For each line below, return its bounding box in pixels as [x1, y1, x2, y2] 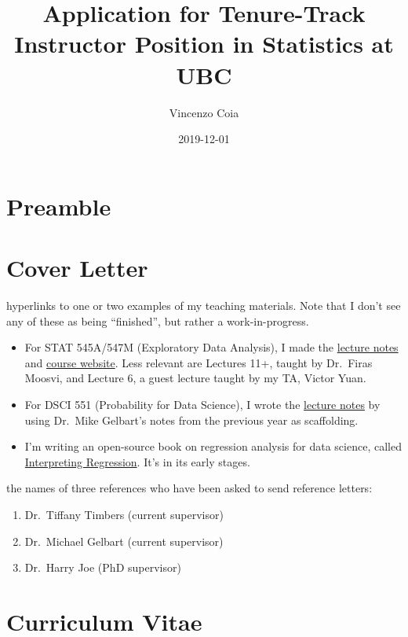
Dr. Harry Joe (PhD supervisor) [24, 559, 181, 576]
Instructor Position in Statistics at [14, 28, 394, 60]
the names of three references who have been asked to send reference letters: [6, 480, 373, 496]
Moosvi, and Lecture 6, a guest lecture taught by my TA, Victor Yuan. [24, 370, 366, 386]
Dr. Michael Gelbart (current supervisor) [24, 532, 224, 549]
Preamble [6, 190, 111, 222]
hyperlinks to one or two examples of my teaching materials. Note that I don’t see [6, 297, 401, 313]
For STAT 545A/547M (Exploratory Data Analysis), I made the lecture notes [24, 339, 399, 355]
